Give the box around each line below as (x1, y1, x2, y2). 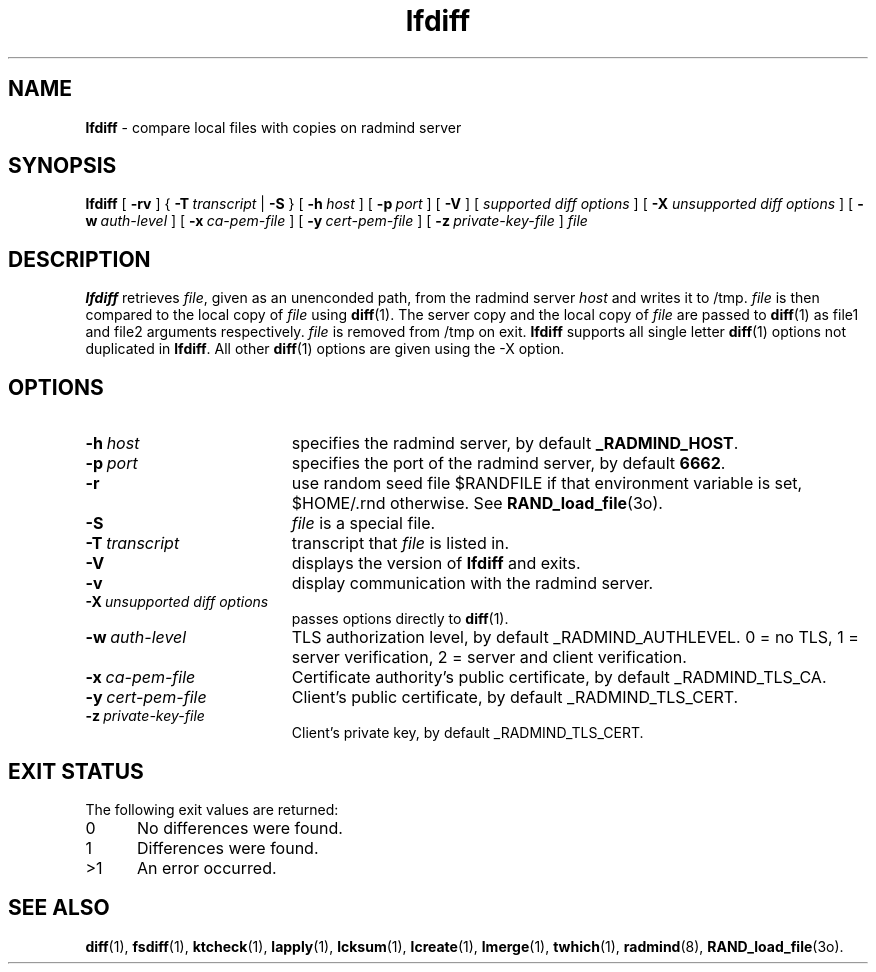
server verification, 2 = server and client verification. (291, 647, 687, 668)
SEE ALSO (8, 895, 110, 921)
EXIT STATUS (8, 758, 144, 784)
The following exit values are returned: (85, 800, 339, 818)
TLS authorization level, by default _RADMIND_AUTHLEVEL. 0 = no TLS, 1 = (291, 627, 859, 648)
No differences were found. (136, 817, 343, 838)
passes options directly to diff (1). (291, 610, 509, 628)
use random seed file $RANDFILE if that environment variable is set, (291, 473, 803, 494)
